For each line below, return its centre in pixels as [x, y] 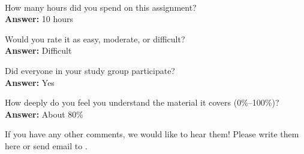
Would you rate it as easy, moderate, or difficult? [95, 38]
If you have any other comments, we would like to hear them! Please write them [152, 134]
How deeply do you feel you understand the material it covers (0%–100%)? [142, 102]
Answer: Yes [30, 82]
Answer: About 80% [44, 114]
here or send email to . [46, 145]
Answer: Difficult [38, 50]
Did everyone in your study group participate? [90, 70]
